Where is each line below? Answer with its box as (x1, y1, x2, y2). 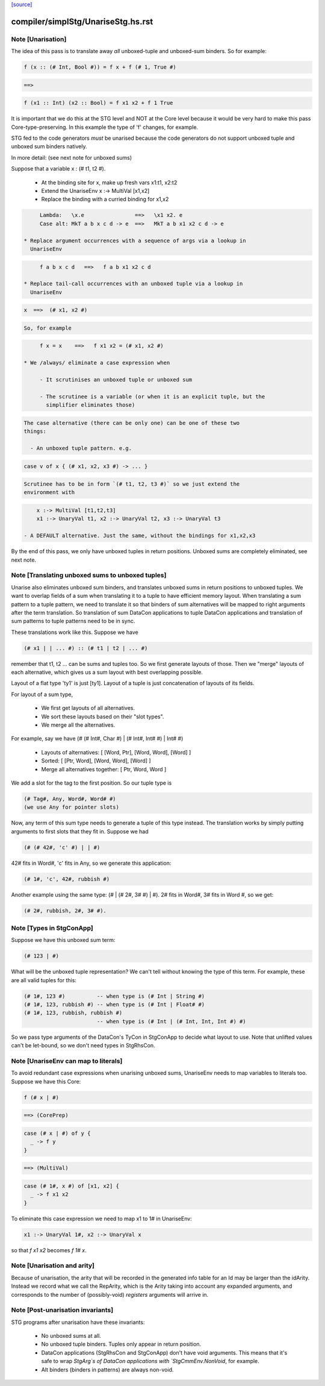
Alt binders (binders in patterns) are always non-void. (41, 1366, 174, 1373)
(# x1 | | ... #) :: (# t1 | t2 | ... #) (23, 645, 148, 651)
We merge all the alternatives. (41, 721, 116, 729)
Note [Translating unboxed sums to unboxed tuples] (11, 571, 167, 580)
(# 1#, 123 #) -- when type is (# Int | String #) (23, 992, 205, 1000)
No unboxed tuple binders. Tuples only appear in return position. (41, 1341, 202, 1348)
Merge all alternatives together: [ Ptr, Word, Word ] (41, 765, 167, 773)
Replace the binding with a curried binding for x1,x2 (41, 196, 169, 203)
